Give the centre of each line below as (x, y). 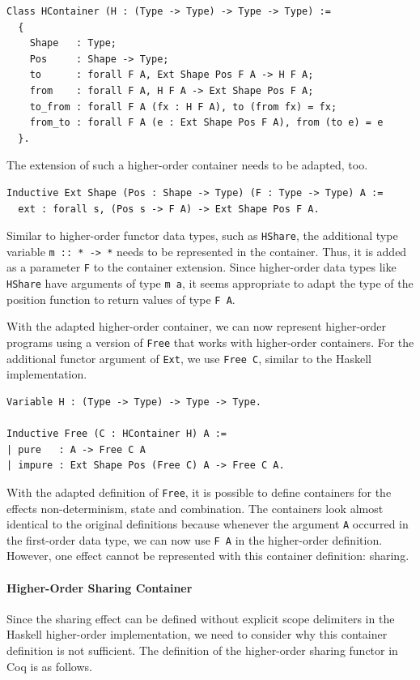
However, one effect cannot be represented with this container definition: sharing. (208, 556)
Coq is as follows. (49, 666)
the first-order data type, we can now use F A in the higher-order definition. (195, 539)
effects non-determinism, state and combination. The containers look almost (195, 508)
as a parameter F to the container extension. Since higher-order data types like (202, 267)
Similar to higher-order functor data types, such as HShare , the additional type (202, 235)
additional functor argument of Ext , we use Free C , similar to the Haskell (189, 358)
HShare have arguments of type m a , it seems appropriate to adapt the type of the (210, 283)
